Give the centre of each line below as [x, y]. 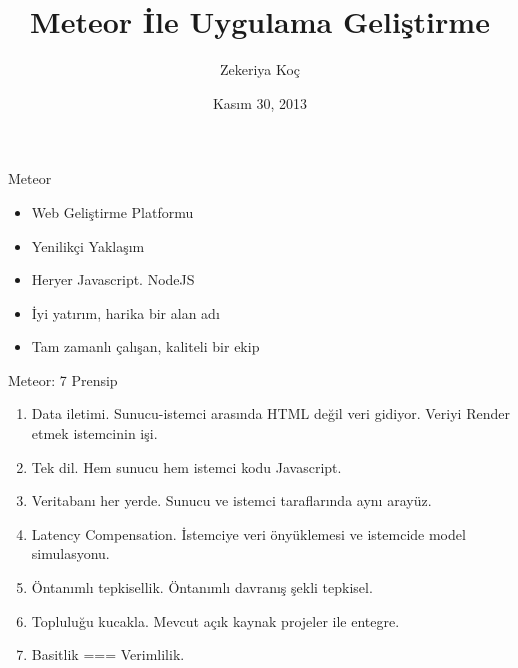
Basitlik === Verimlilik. [108, 654]
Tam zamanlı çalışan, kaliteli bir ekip [145, 346]
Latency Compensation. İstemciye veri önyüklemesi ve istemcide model [248, 533]
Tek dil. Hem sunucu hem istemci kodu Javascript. [186, 466]
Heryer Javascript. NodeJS [113, 279]
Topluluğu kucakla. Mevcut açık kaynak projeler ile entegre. [215, 620]
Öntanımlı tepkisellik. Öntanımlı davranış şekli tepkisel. [202, 587]
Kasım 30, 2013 [260, 102]
